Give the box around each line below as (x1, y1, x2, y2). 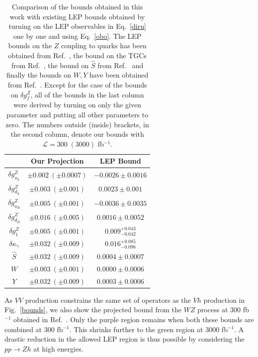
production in (203, 294, 245, 305)
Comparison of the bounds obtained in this (12, 1, 143, 11)
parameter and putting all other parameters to (6, 109, 149, 119)
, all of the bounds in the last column (30, 89, 144, 99)
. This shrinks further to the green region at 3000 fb (69, 324, 228, 334)
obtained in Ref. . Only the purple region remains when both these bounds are (13, 314, 254, 324)
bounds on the (8, 40, 52, 51)
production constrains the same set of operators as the (25, 294, 191, 305)
